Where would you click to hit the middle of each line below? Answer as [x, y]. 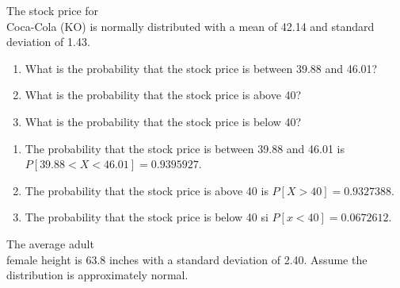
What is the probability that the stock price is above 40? [163, 95]
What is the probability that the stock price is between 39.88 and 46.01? [201, 68]
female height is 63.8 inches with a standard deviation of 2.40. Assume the [187, 259]
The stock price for [53, 10]
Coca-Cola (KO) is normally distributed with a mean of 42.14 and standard [190, 26]
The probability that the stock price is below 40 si [147, 217]
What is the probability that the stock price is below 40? [163, 121]
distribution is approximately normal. [97, 275]
